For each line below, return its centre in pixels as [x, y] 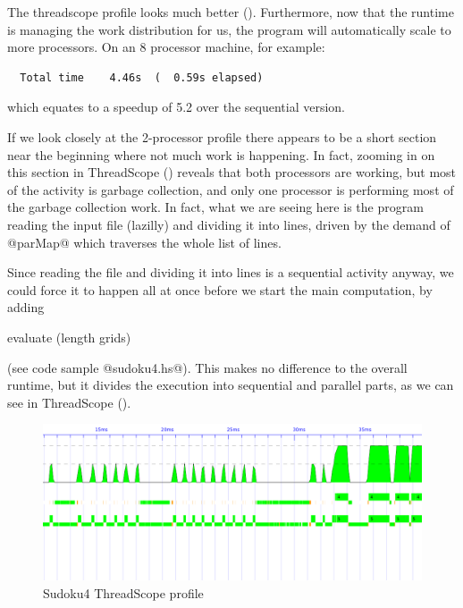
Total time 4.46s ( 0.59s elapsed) [142, 77]
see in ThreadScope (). [69, 402]
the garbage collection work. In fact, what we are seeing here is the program [215, 207]
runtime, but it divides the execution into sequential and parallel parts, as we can [231, 385]
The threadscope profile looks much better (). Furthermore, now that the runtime [231, 12]
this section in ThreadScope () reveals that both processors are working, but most [232, 172]
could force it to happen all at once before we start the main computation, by [220, 289]
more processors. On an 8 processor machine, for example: [166, 47]
